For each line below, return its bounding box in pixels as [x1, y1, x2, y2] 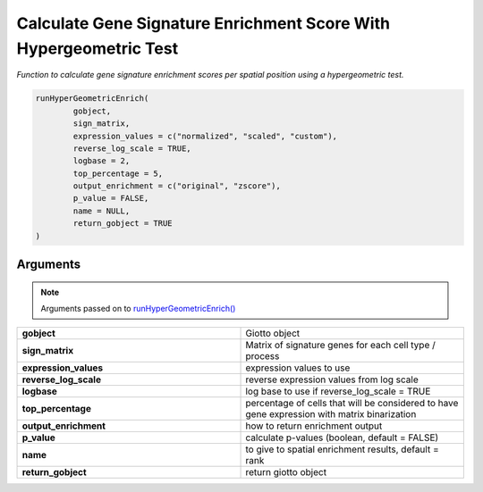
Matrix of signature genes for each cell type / [245, 339, 436, 352]
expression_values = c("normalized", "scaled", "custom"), [72, 130, 338, 141]
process [245, 350, 280, 363]
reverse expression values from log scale [245, 373, 419, 386]
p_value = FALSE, [72, 193, 149, 204]
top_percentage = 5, [72, 168, 164, 179]
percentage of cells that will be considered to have [245, 397, 459, 410]
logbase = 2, [72, 156, 131, 166]
